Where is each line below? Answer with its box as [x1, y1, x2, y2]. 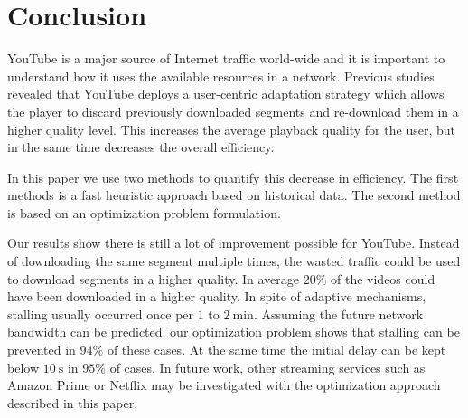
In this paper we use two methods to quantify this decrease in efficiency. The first [7, 167, 459, 186]
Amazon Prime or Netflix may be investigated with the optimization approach [7, 375, 441, 394]
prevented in [7, 340, 76, 359]
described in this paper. [7, 393, 138, 412]
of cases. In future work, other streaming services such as [109, 357, 426, 376]
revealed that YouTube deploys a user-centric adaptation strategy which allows [7, 84, 445, 103]
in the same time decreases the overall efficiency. [7, 138, 275, 157]
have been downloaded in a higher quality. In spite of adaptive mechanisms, [7, 287, 426, 306]
